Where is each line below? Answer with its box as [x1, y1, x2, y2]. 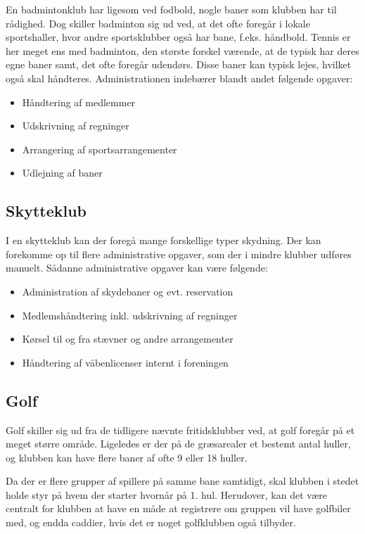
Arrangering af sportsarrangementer [22, 141, 177, 156]
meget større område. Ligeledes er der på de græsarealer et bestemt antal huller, [6, 436, 351, 451]
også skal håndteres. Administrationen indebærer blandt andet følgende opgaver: [6, 70, 353, 85]
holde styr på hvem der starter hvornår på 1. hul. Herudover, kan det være [6, 487, 328, 502]
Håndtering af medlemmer [22, 94, 136, 109]
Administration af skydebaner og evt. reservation [22, 284, 233, 298]
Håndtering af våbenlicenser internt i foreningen [22, 355, 229, 369]
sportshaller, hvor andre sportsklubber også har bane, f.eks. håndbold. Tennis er [6, 30, 351, 44]
